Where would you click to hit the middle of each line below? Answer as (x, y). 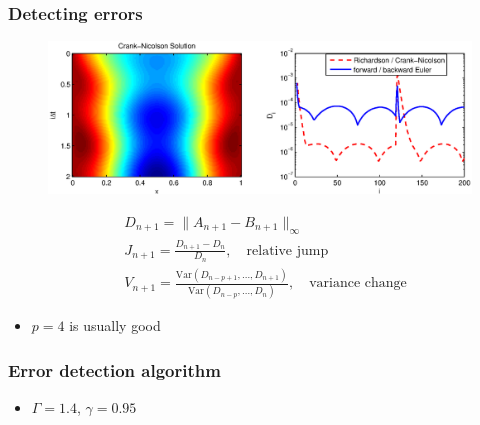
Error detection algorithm (114, 370)
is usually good (115, 325)
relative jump (287, 250)
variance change (358, 283)
